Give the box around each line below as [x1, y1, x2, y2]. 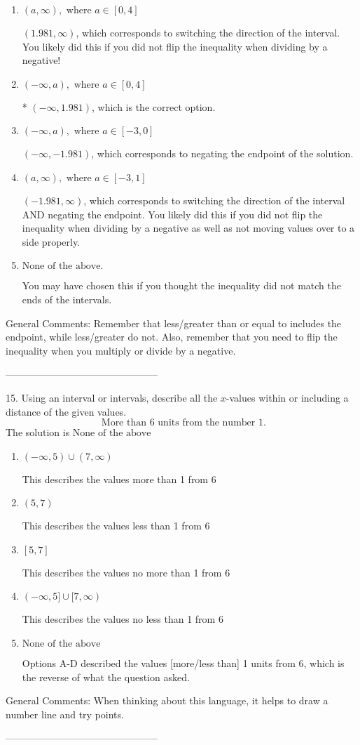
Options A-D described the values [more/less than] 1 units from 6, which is [22, 656, 345, 671]
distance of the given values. [6, 404, 127, 418]
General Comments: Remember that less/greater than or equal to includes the [6, 315, 342, 330]
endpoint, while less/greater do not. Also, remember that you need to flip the [6, 329, 338, 344]
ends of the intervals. [22, 291, 112, 306]
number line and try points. [6, 706, 124, 721]
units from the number [158, 418, 256, 428]
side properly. [22, 234, 81, 249]
